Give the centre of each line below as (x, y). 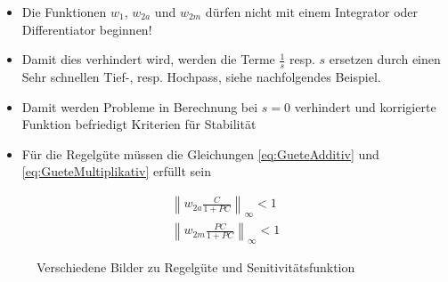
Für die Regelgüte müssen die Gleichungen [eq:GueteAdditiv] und (200, 153)
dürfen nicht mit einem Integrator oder (312, 12)
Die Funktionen (64, 12)
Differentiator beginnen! (87, 29)
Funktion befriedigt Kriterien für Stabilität (139, 124)
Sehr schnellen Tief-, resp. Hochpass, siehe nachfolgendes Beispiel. (201, 77)
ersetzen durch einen (385, 59)
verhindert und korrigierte (365, 106)
